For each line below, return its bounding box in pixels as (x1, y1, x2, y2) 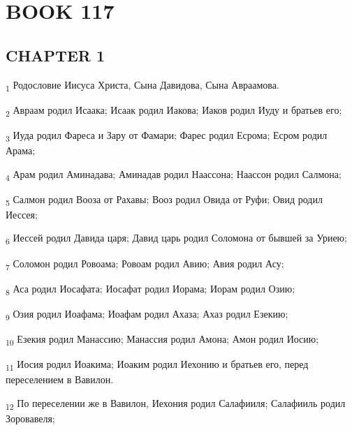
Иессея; (6, 207, 38, 221)
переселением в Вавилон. (6, 372, 114, 387)
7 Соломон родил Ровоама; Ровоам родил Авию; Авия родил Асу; (6, 255, 284, 272)
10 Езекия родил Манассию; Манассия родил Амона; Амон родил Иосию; (6, 331, 319, 348)
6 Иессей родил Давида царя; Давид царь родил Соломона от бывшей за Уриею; (6, 230, 347, 247)
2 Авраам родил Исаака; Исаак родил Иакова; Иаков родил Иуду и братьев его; (6, 102, 342, 119)
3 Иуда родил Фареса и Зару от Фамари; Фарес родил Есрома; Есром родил (6, 127, 328, 144)
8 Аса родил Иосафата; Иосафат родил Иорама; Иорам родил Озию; (6, 281, 295, 297)
